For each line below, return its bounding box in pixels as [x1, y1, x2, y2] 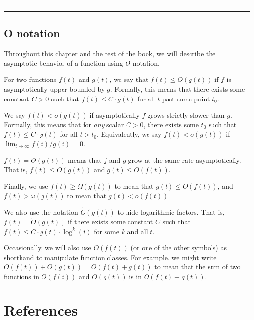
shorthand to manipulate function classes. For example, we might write [4, 252, 217, 262]
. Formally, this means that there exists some [110, 83, 245, 94]
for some [94, 226, 119, 236]
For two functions [4, 74, 57, 84]
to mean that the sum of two [154, 261, 241, 272]
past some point [162, 93, 210, 103]
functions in [4, 271, 40, 281]
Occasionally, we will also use [4, 242, 91, 253]
